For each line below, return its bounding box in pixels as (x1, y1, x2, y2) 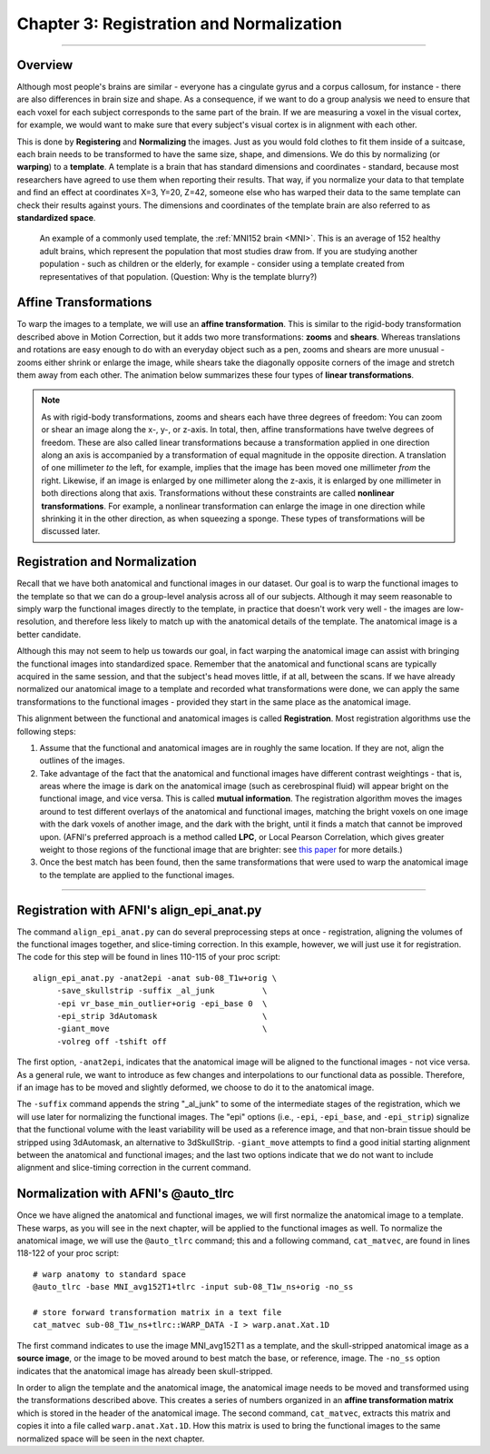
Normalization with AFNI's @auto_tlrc (16, 1186, 235, 1202)
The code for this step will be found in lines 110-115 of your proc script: (16, 952, 281, 963)
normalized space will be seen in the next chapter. (16, 1433, 205, 1444)
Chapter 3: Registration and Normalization (16, 14, 342, 34)
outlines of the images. (39, 755, 125, 767)
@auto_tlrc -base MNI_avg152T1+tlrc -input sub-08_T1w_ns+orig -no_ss (33, 1281, 354, 1292)
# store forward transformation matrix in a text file (33, 1307, 282, 1317)
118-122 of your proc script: (16, 1248, 120, 1259)
